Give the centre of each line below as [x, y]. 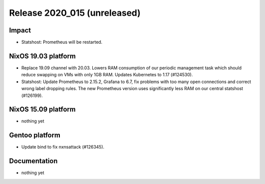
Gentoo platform [35, 135]
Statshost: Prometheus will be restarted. [62, 42]
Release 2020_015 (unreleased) [75, 13]
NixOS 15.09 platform [42, 109]
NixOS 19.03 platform [42, 56]
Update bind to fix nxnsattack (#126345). [63, 147]
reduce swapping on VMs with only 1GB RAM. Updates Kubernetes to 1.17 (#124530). [107, 75]
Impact [20, 30]
